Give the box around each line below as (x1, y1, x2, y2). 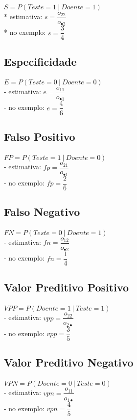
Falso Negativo (4, 204, 80, 219)
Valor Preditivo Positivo (4, 279, 129, 294)
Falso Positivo (4, 129, 75, 144)
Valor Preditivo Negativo (4, 355, 134, 370)
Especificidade (4, 53, 77, 69)
